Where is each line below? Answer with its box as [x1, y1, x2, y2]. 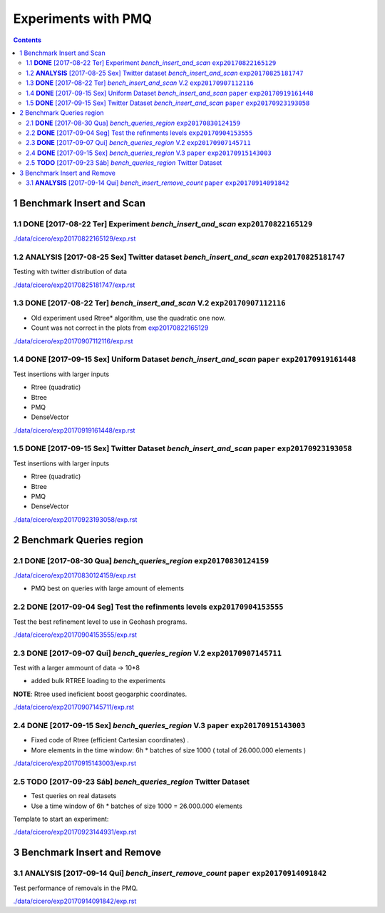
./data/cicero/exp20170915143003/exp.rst [13, 759, 137, 767]
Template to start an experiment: [13, 814, 109, 824]
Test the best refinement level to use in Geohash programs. [13, 617, 188, 626]
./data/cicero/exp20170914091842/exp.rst [13, 897, 137, 905]
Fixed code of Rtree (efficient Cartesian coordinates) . [31, 736, 189, 745]
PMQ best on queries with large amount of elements [31, 584, 185, 592]
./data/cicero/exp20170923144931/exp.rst [13, 828, 137, 837]
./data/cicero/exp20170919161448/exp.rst [13, 425, 135, 435]
